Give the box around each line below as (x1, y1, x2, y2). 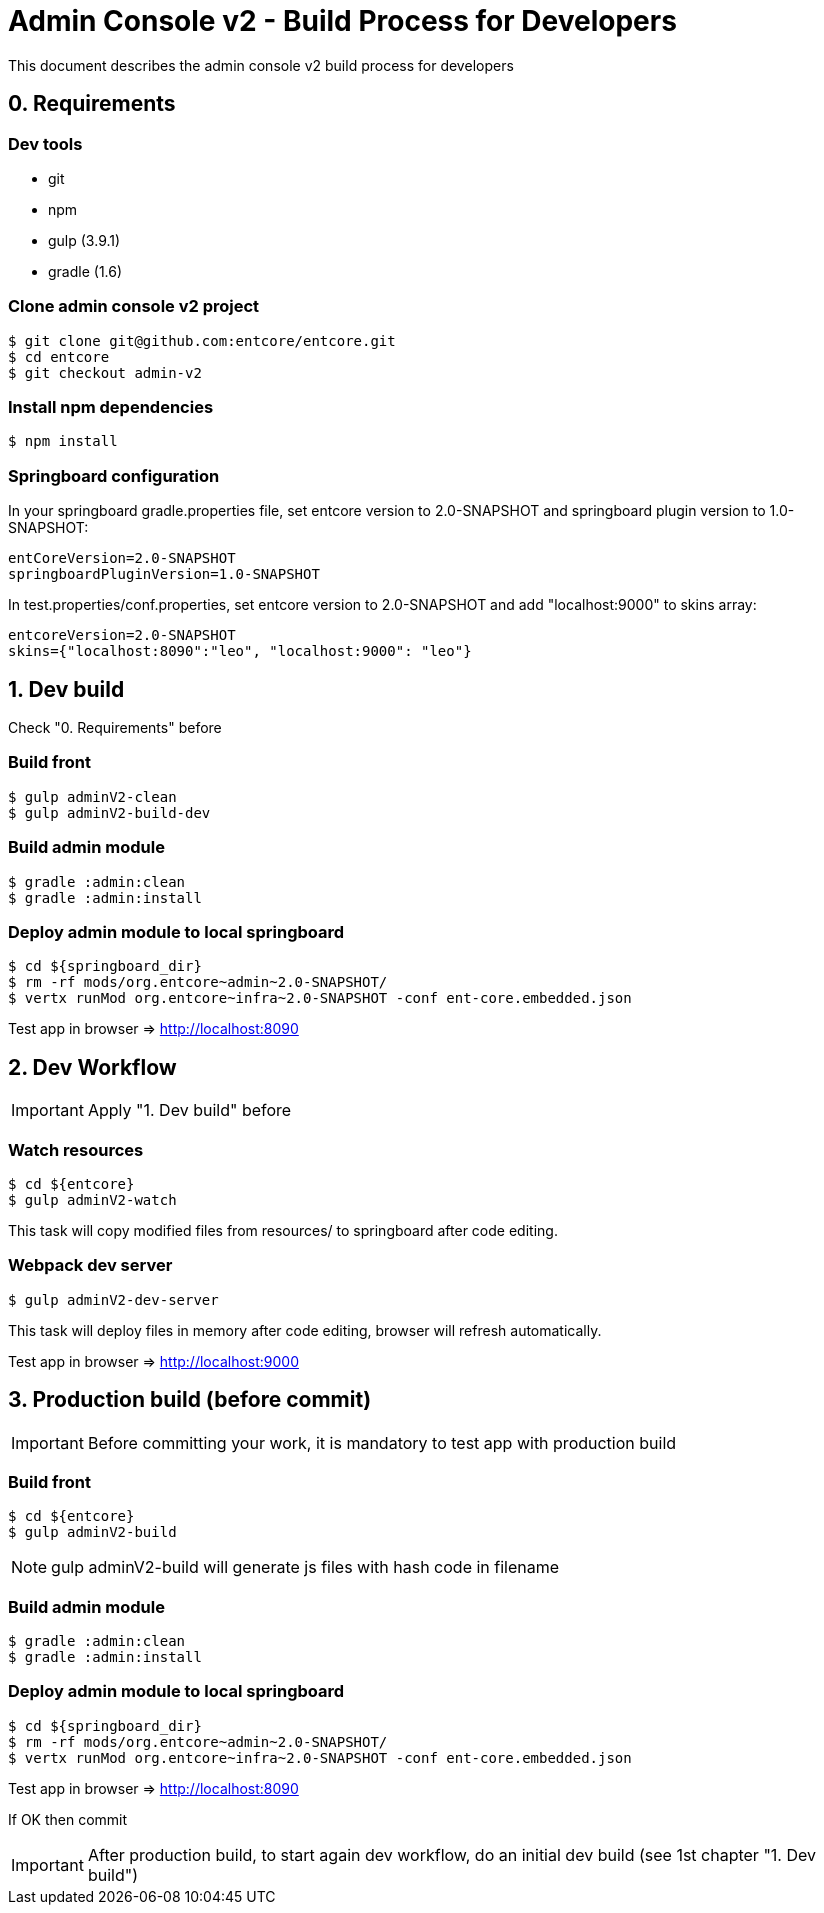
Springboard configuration (8, 465, 220, 486)
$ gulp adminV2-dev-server (8, 1291, 219, 1308)
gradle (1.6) (48, 262, 123, 280)
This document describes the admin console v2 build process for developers (8, 56, 514, 74)
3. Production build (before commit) (8, 1387, 372, 1413)
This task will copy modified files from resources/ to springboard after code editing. (8, 1221, 558, 1239)
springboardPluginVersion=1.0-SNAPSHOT (8, 566, 320, 583)
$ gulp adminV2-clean (8, 788, 177, 805)
